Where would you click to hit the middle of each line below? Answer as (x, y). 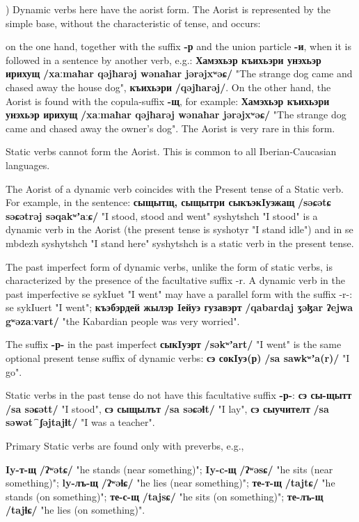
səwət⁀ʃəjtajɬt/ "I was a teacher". (80, 422)
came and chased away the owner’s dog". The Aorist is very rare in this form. (170, 128)
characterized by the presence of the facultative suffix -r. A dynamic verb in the (175, 280)
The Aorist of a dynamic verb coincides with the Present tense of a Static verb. (175, 188)
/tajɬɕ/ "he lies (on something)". (75, 510)
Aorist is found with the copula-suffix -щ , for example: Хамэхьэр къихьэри (168, 101)
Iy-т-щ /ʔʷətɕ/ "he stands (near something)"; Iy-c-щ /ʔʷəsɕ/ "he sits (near (169, 469)
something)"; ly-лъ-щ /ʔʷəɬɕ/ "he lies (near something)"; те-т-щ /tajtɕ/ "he (170, 483)
